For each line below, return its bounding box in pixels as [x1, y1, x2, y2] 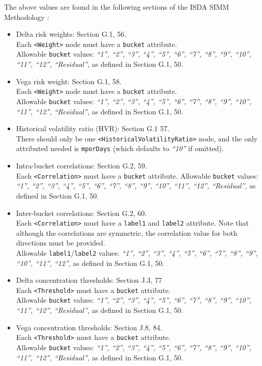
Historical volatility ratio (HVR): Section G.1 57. [16, 123, 170, 134]
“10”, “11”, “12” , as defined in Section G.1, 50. [16, 257, 165, 268]
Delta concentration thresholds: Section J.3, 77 [16, 275, 162, 285]
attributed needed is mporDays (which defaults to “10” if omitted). [16, 143, 224, 154]
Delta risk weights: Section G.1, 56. [16, 29, 126, 39]
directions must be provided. [16, 237, 106, 248]
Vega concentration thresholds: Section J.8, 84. [16, 322, 163, 332]
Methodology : [4, 11, 49, 22]
